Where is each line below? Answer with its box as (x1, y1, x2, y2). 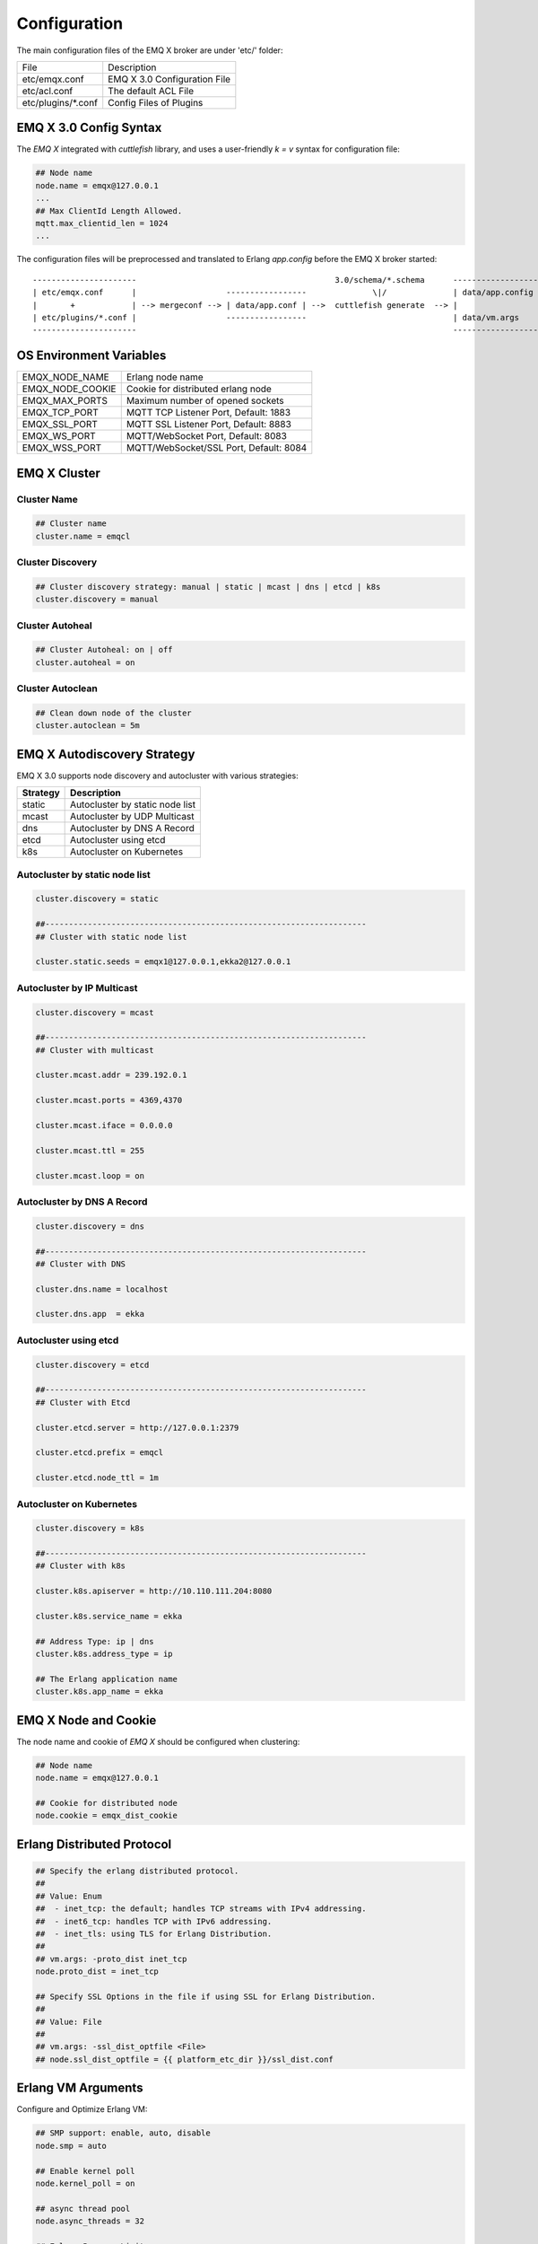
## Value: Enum (35, 1890, 102, 1901)
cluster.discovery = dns (35, 1221, 145, 1232)
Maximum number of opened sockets (126, 395, 284, 408)
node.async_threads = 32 (35, 2216, 145, 2226)
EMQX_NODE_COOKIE (22, 382, 117, 395)
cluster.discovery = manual (35, 594, 159, 605)
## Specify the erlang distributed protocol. (35, 1866, 239, 1876)
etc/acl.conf (22, 84, 74, 97)
